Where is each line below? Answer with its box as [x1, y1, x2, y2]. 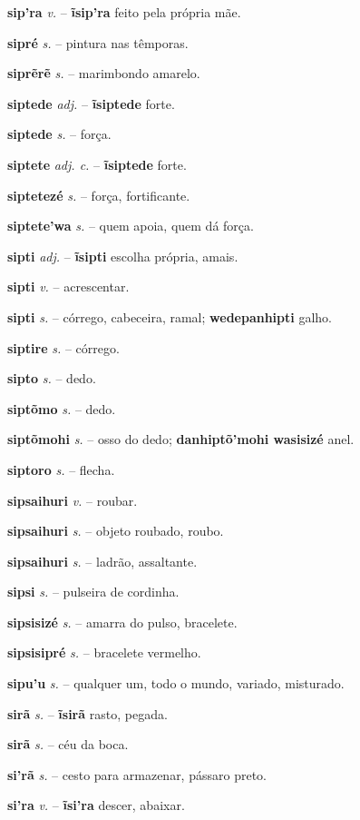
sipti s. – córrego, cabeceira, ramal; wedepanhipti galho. [7, 307, 332, 326]
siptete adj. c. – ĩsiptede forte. [7, 154, 187, 173]
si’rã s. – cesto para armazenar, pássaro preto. [7, 765, 267, 784]
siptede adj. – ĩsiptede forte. [7, 94, 175, 113]
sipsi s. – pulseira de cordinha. [7, 582, 180, 601]
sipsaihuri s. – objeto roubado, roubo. [7, 521, 224, 540]
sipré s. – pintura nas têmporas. [7, 33, 189, 52]
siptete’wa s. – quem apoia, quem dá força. [7, 216, 254, 235]
